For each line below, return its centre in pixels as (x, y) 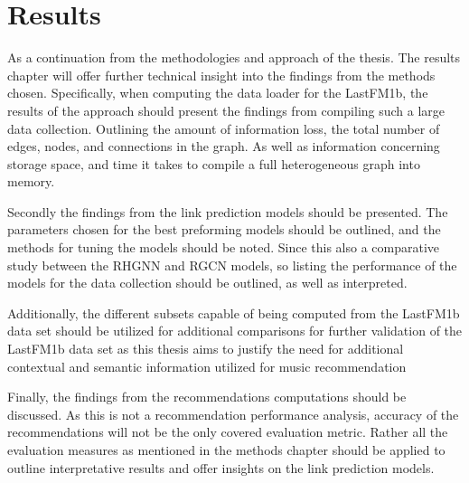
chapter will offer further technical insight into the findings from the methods (221, 75)
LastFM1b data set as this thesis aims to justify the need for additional (206, 349)
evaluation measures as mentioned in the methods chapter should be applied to (226, 450)
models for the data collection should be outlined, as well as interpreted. (207, 283)
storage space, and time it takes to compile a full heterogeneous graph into (214, 163)
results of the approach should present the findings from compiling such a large (226, 110)
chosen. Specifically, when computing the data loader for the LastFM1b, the (218, 93)
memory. (31, 181)
